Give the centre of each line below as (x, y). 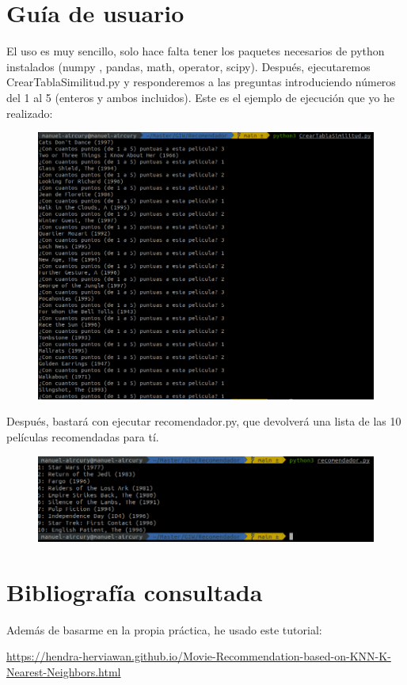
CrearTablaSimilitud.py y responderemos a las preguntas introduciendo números (201, 82)
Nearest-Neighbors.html (64, 671)
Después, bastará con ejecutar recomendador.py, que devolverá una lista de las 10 (204, 421)
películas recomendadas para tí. (83, 436)
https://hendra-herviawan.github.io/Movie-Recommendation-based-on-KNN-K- (199, 656)
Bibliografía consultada (135, 591)
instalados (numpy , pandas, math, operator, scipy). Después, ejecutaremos (188, 66)
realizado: (30, 113)
